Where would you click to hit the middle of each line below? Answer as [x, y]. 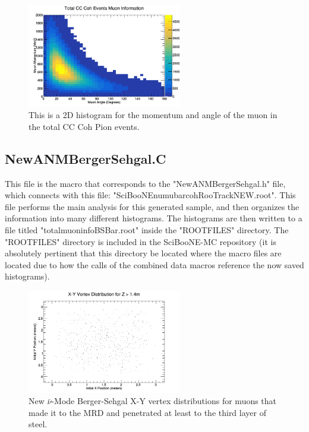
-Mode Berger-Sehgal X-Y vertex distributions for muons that [164, 401]
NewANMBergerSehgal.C [86, 158]
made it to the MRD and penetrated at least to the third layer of [147, 412]
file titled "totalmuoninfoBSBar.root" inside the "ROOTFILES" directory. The [147, 230]
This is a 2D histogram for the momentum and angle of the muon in [153, 115]
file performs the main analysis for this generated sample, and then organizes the [152, 206]
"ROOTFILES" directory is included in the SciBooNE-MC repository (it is [141, 241]
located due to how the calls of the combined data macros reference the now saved [154, 264]
